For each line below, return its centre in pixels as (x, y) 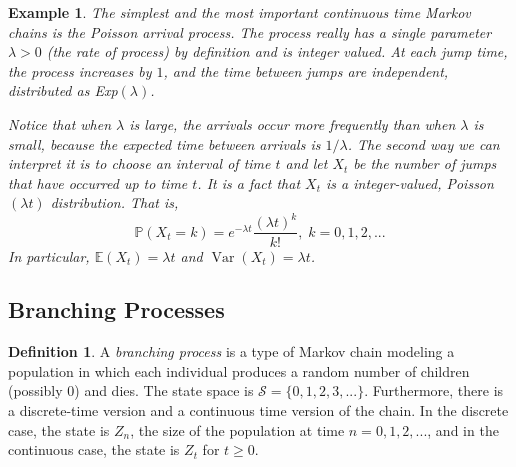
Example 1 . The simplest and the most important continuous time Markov (239, 12)
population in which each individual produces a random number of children (239, 370)
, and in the (463, 429)
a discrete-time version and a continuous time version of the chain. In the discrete (258, 410)
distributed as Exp (63, 90)
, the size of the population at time (237, 429)
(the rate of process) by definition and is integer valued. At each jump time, (277, 51)
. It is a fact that (249, 182)
